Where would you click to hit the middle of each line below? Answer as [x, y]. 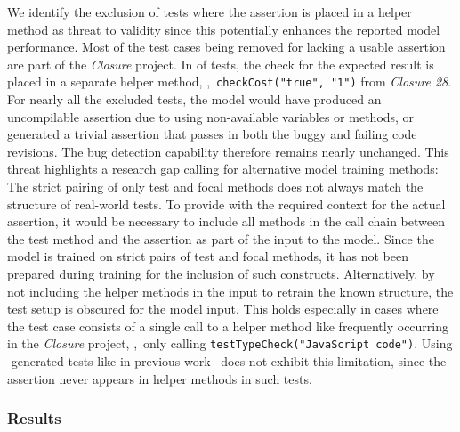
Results [34, 418]
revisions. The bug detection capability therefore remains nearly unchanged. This [228, 151]
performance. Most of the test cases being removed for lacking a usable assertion [226, 47]
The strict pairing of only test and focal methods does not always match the [215, 186]
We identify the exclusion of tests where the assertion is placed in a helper [210, 12]
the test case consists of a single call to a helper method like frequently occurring [228, 326]
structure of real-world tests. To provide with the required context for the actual [226, 204]
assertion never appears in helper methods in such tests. [160, 378]
